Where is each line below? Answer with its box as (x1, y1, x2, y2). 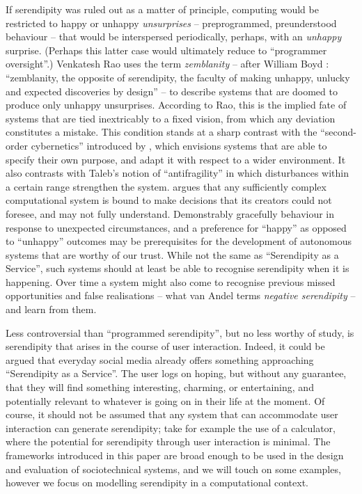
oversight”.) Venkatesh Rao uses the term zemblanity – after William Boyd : (6, 56, 329, 71)
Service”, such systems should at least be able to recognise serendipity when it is (6, 261, 349, 276)
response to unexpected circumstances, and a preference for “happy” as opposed (6, 220, 347, 234)
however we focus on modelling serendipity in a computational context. (6, 475, 309, 490)
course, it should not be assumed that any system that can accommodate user (6, 407, 338, 422)
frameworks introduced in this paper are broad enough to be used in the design (6, 448, 344, 462)
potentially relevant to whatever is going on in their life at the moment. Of (6, 393, 325, 408)
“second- (320, 125, 356, 139)
